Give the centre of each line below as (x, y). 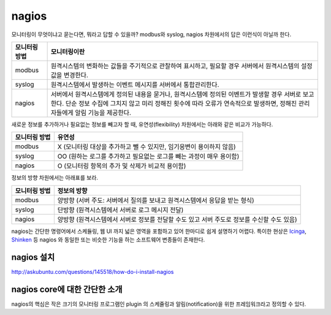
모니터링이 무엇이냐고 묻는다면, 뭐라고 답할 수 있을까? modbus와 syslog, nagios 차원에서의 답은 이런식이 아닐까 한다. (151, 34)
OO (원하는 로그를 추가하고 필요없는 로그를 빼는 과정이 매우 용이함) (148, 156)
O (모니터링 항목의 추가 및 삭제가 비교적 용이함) (122, 166)
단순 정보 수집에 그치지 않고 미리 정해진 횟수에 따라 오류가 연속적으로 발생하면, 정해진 (181, 103)
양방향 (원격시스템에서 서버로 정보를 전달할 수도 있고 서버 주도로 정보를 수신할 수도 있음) (177, 219)
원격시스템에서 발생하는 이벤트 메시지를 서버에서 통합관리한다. (135, 85)
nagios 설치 (33, 257)
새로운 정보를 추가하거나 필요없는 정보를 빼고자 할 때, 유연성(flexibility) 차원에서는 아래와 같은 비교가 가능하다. (142, 124)
